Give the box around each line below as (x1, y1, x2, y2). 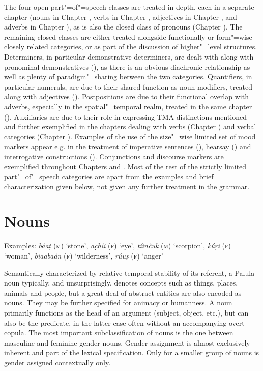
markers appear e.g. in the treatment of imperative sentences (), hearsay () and (4, 141, 251, 152)
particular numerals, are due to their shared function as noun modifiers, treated (4, 81, 252, 92)
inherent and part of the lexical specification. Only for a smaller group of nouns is (4, 347, 259, 358)
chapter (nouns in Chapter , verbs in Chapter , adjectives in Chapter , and (4, 11, 237, 22)
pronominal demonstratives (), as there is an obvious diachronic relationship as (4, 61, 250, 72)
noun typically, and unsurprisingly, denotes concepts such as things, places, (4, 277, 238, 288)
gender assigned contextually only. (4, 357, 111, 367)
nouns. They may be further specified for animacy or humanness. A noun (4, 297, 232, 308)
